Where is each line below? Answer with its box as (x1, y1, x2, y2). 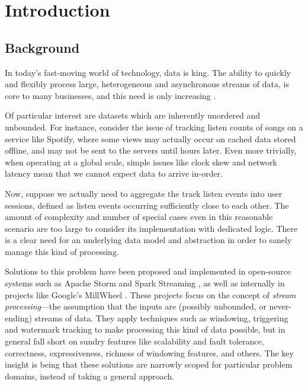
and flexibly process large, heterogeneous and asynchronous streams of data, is (5, 78, 289, 90)
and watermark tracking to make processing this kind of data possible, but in (5, 323, 285, 336)
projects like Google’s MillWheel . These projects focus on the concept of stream (5, 288, 296, 301)
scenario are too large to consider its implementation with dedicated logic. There (5, 222, 298, 234)
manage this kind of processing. (5, 245, 119, 257)
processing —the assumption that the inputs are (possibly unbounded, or (5, 300, 267, 312)
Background (5, 38, 80, 56)
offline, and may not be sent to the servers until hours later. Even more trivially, (5, 144, 297, 157)
